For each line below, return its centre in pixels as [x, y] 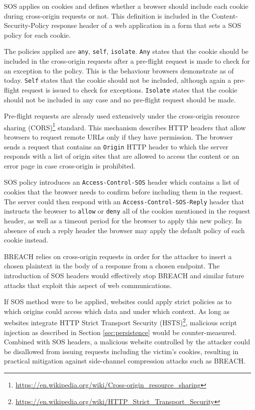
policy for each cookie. [38, 35]
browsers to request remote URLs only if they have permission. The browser [118, 136]
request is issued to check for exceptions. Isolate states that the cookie [129, 89]
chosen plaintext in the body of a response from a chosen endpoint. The [112, 266]
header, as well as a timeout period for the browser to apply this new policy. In [123, 220]
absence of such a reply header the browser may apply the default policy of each [125, 230]
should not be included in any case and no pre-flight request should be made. [120, 99]
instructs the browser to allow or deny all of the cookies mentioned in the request [127, 211]
